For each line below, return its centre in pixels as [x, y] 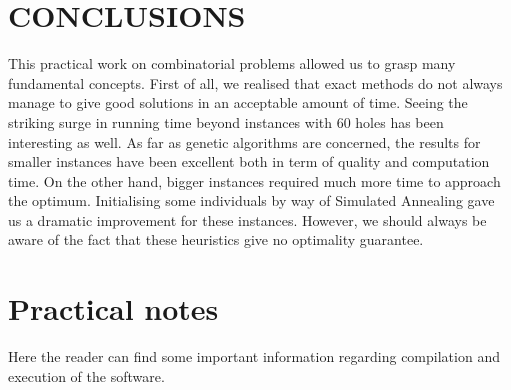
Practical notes [113, 308]
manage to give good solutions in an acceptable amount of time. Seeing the [238, 102]
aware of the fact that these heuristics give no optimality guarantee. [216, 239]
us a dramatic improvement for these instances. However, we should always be [247, 219]
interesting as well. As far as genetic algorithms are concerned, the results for [244, 141]
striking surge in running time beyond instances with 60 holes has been [226, 121]
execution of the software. [86, 375]
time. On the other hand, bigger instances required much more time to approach [254, 180]
